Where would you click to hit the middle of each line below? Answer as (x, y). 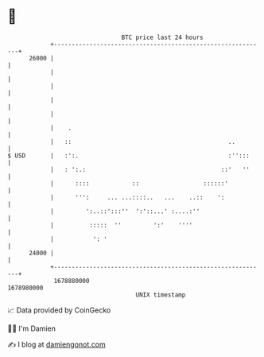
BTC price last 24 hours (162, 37)
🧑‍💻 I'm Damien (32, 328)
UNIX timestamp (161, 295)
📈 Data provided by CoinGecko (59, 310)
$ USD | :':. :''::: (128, 155)
